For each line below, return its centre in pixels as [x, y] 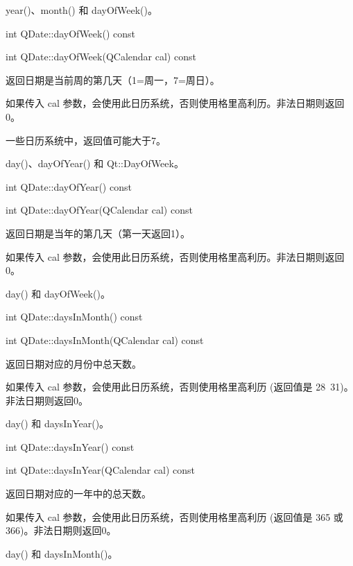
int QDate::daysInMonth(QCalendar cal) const [105, 340]
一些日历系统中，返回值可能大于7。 [86, 140]
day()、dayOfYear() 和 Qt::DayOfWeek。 [95, 163]
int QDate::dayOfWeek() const [70, 33]
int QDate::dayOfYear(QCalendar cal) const [99, 210]
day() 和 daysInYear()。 [58, 423]
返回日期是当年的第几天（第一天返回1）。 [98, 233]
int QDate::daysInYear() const [70, 446]
